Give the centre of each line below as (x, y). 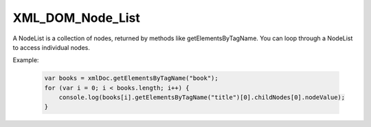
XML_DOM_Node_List (76, 18)
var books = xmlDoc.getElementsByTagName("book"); (132, 78)
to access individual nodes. (52, 47)
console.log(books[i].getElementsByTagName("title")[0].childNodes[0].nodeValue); (202, 98)
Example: (26, 60)
